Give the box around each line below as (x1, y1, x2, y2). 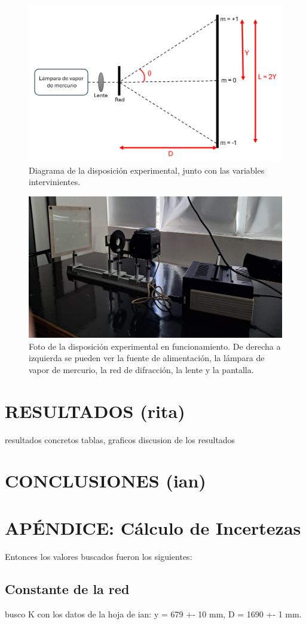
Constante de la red (5, 579, 130, 598)
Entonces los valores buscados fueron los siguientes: (5, 550, 192, 562)
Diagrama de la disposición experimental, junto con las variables (29, 163, 265, 176)
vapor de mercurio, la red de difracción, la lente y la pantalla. (29, 363, 254, 375)
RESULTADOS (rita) (5, 398, 185, 423)
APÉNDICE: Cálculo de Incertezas (5, 515, 301, 540)
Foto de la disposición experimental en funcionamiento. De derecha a (29, 340, 281, 352)
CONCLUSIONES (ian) (5, 468, 206, 493)
